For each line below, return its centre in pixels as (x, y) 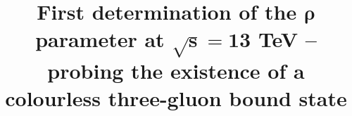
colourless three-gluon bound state (176, 98)
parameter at (100, 39)
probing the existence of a (176, 70)
